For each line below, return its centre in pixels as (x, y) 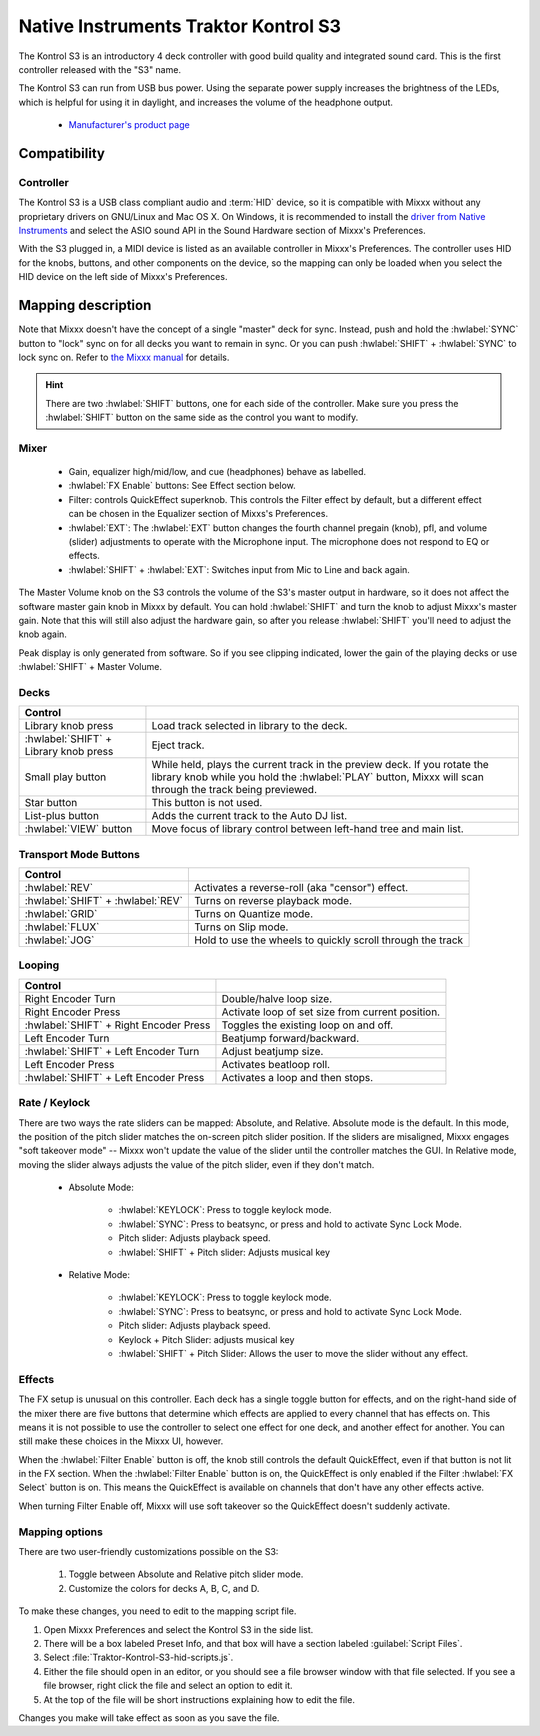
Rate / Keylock (54, 1103)
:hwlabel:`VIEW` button (78, 829)
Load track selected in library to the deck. (249, 726)
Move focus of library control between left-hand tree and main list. (307, 829)
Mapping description (85, 305)
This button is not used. (207, 803)
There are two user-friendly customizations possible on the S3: (148, 1551)
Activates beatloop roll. (275, 1064)
